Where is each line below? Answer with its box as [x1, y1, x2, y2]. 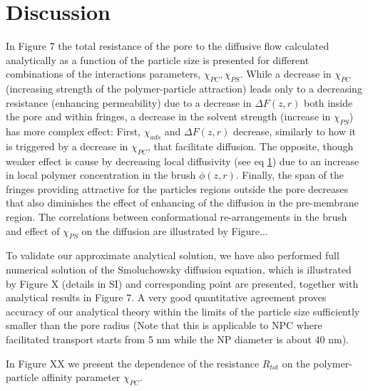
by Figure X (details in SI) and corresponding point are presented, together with [6, 276, 359, 291]
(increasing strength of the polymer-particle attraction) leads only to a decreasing [6, 81, 362, 96]
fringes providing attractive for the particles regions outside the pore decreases [6, 181, 349, 196]
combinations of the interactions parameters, [6, 66, 200, 81]
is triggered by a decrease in [6, 138, 128, 153]
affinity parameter [41, 370, 121, 385]
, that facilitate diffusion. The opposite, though [147, 138, 354, 153]
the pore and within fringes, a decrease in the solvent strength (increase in [6, 109, 331, 124]
